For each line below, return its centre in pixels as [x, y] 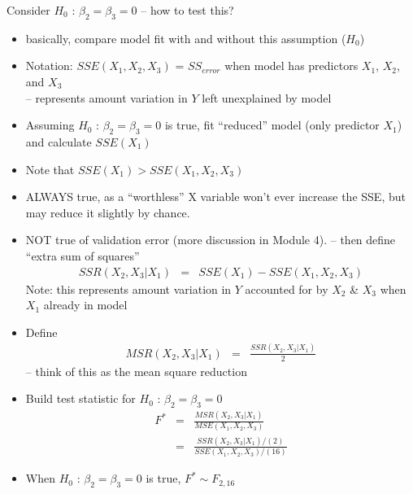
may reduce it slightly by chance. [108, 212]
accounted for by [287, 289]
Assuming [50, 125]
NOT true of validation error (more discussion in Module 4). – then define [211, 240]
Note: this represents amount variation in [128, 289]
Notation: [49, 66]
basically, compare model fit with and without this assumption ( [186, 38]
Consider [28, 10]
